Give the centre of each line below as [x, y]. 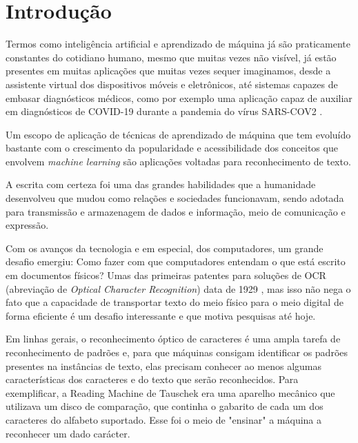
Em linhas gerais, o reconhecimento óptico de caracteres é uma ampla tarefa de [173, 339]
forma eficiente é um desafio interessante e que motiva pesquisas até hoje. [161, 315]
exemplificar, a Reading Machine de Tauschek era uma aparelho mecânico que [170, 392]
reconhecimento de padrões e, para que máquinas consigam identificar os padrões [177, 352]
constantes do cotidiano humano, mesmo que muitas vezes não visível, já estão [171, 57]
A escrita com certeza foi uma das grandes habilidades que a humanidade [161, 184]
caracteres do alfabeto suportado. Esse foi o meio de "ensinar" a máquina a [164, 419]
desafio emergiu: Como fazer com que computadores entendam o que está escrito [176, 261]
